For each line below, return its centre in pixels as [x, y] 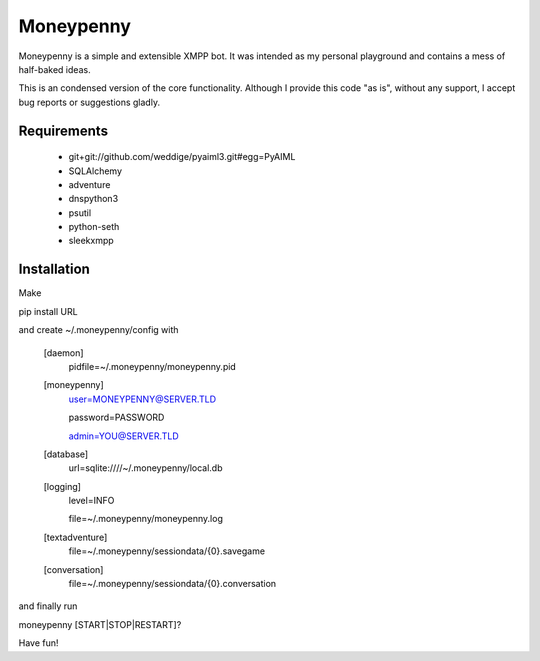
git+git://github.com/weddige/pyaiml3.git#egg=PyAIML [182, 157]
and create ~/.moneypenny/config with [98, 330]
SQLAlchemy [95, 171]
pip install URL [48, 311]
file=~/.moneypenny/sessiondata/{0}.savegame [166, 551]
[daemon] [63, 352]
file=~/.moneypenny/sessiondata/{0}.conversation [172, 584]
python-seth [94, 227]
